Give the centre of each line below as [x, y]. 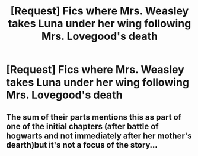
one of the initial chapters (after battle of [82, 126]
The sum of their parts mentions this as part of [94, 117]
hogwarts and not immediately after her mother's [99, 135]
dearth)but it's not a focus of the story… [82, 145]
